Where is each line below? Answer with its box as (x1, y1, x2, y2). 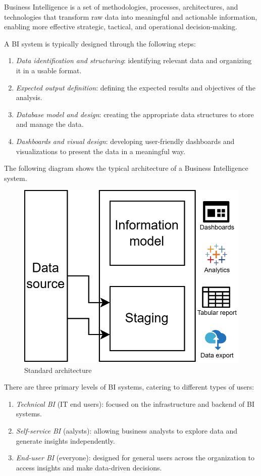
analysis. (16, 92, 42, 103)
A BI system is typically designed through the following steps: (4, 38, 196, 49)
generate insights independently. (16, 435, 115, 446)
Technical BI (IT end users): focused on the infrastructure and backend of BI (16, 398, 254, 409)
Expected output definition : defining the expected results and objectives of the (16, 82, 255, 92)
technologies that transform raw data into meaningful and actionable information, (4, 11, 257, 22)
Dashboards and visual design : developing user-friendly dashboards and (16, 135, 235, 146)
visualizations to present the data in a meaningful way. (16, 146, 185, 156)
